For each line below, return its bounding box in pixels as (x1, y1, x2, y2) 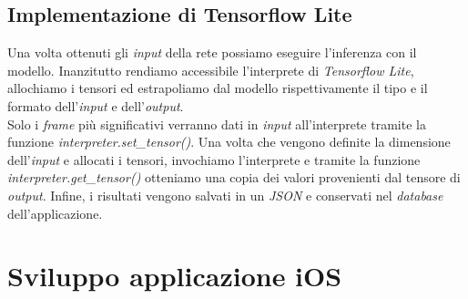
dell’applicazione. (7, 203, 103, 222)
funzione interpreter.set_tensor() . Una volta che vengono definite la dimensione (7, 132, 451, 151)
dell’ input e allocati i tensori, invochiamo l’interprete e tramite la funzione (7, 149, 421, 169)
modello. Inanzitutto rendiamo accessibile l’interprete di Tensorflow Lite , (7, 60, 414, 79)
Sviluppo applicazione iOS (7, 257, 342, 294)
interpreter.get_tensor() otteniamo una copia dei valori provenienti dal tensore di (7, 168, 461, 187)
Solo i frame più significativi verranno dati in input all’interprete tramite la (7, 114, 426, 133)
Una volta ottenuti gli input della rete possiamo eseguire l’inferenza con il (7, 43, 417, 62)
